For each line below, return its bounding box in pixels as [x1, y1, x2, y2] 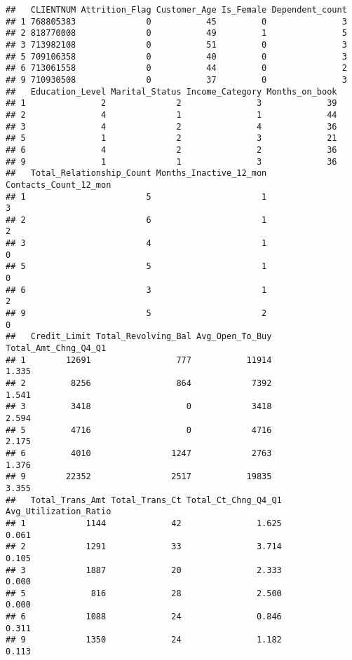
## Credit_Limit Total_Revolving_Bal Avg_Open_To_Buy [6, 331, 272, 342]
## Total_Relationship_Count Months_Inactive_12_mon [6, 168, 267, 179]
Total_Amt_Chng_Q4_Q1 [6, 343, 107, 354]
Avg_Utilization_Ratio [6, 507, 111, 517]
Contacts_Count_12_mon [6, 179, 111, 190]
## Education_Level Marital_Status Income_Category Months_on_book [6, 86, 337, 97]
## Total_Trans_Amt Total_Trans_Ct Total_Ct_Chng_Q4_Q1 [6, 495, 282, 505]
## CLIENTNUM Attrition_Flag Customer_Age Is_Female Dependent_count [6, 5, 347, 15]
